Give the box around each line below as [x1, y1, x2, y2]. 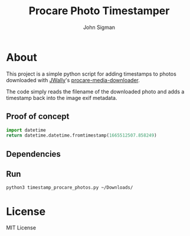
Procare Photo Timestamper [28, 4, 170, 18]
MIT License [6, 224, 37, 231]
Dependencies [6, 149, 61, 159]
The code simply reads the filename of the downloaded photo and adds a [6, 88, 185, 95]
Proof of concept [6, 111, 70, 122]
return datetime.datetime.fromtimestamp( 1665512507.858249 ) [6, 132, 158, 138]
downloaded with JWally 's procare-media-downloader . [6, 76, 140, 83]
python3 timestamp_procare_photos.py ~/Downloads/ [6, 185, 133, 190]
